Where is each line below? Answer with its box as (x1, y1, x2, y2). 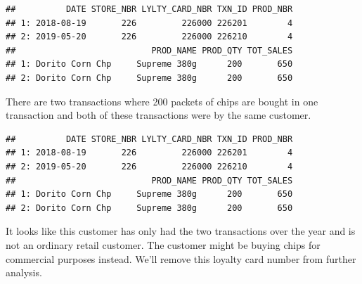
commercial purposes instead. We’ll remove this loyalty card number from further (6, 251, 356, 266)
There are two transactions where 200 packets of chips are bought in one (6, 93, 318, 108)
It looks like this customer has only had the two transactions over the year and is (6, 224, 356, 238)
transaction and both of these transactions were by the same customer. (6, 108, 311, 122)
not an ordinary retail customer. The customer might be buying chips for (6, 237, 321, 252)
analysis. (6, 265, 42, 280)
